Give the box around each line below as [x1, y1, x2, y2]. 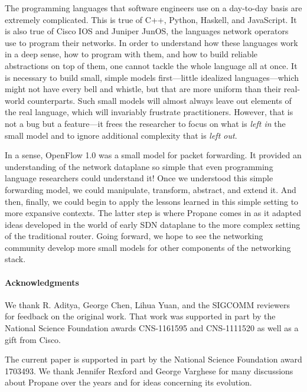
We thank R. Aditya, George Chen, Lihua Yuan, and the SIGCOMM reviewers [5, 298, 290, 311]
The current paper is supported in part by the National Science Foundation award [5, 353, 302, 365]
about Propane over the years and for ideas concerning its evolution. [5, 376, 252, 388]
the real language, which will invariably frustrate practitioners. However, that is [5, 106, 293, 118]
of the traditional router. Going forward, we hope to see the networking [5, 230, 263, 242]
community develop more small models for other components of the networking [5, 241, 291, 253]
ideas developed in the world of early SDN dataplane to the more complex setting [5, 218, 301, 230]
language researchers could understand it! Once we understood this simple [5, 172, 273, 184]
